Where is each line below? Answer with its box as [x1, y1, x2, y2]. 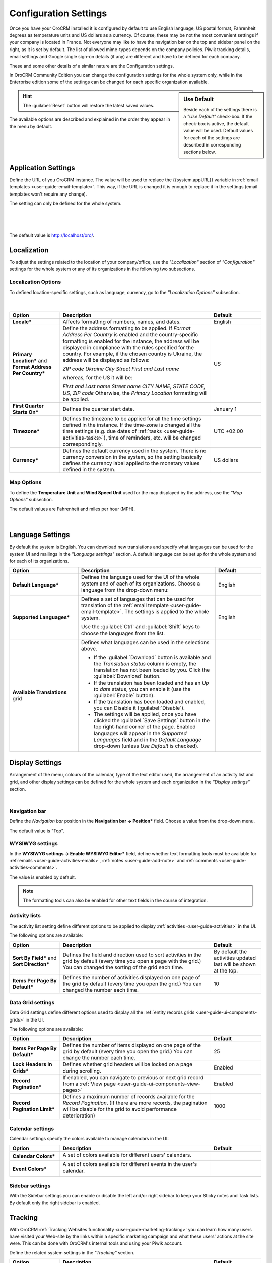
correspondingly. [62, 441, 103, 448]
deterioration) [62, 1112, 95, 1119]
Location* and [12, 357, 47, 364]
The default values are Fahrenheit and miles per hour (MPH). [9, 506, 135, 512]
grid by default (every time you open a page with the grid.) [62, 957, 201, 964]
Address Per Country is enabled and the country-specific [62, 331, 198, 338]
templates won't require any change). [9, 191, 87, 197]
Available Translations [12, 689, 67, 696]
